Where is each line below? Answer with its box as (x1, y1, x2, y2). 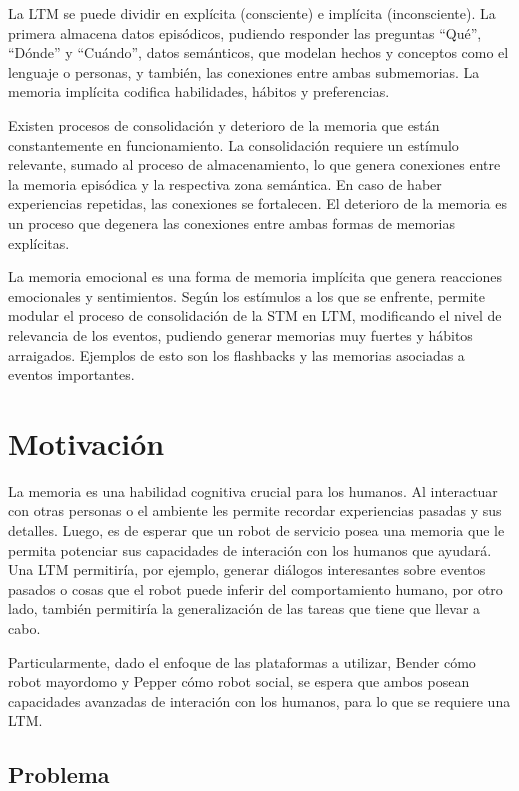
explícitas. (8, 232, 70, 253)
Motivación (8, 422, 165, 463)
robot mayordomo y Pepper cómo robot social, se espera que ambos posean (8, 671, 470, 692)
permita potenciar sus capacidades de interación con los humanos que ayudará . (8, 539, 492, 560)
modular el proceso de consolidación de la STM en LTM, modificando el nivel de (8, 305, 502, 326)
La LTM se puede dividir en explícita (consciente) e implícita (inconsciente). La (8, 3, 496, 23)
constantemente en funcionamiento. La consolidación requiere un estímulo (8, 134, 459, 155)
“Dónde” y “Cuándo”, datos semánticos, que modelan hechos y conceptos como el (8, 42, 509, 63)
